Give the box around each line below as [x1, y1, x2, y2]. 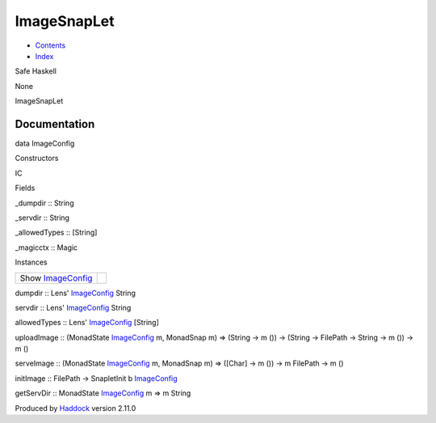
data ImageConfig [15, 138, 75, 149]
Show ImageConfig [19, 272, 93, 283]
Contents [35, 40, 66, 50]
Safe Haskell [15, 66, 57, 76]
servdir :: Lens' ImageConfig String [15, 302, 132, 312]
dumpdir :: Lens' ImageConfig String [15, 288, 136, 298]
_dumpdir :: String [15, 198, 74, 208]
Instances [15, 257, 48, 267]
